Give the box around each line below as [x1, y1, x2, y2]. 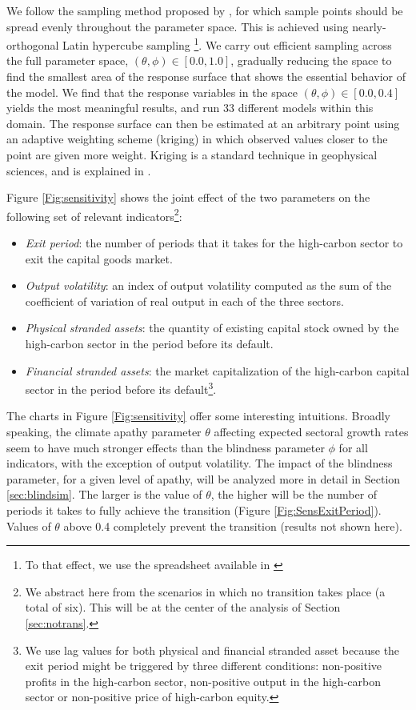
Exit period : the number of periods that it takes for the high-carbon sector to [25, 235, 403, 251]
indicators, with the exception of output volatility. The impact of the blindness [6, 455, 393, 471]
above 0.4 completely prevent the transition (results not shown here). [63, 517, 402, 534]
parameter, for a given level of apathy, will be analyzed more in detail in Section [6, 470, 401, 487]
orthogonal [6, 36, 59, 53]
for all [338, 439, 368, 455]
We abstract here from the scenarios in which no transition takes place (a [25, 583, 386, 600]
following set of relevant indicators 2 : [6, 205, 182, 224]
